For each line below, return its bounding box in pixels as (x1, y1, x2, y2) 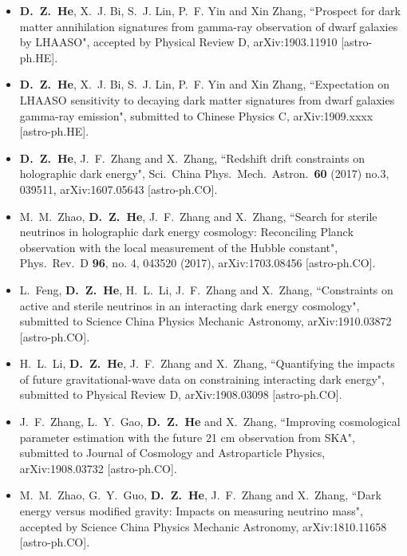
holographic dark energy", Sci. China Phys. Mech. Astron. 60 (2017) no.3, (19, 165, 389, 182)
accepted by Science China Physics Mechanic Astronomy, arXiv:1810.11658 (19, 518, 387, 534)
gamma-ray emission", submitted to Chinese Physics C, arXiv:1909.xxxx (19, 107, 373, 124)
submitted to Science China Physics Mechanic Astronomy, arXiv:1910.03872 (19, 313, 392, 329)
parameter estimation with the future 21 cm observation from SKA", (19, 428, 355, 445)
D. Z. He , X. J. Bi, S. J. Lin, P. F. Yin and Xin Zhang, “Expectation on (19, 76, 390, 93)
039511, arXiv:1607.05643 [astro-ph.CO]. (19, 180, 218, 197)
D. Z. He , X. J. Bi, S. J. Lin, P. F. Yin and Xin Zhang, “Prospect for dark (19, 2, 401, 18)
